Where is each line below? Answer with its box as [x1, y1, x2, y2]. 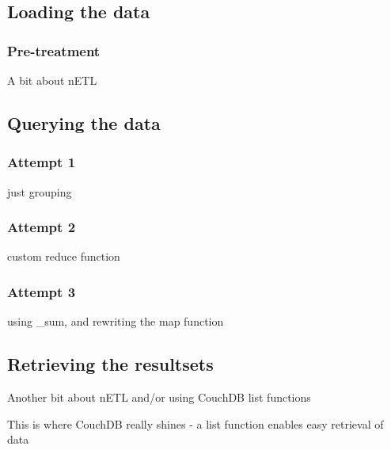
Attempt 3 [7, 281, 76, 301]
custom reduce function [7, 248, 120, 265]
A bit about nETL [7, 72, 97, 88]
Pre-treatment [7, 40, 101, 60]
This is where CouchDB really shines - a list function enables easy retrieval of [7, 415, 384, 432]
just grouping [7, 183, 72, 200]
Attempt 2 [7, 217, 76, 237]
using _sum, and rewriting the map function [7, 313, 224, 330]
